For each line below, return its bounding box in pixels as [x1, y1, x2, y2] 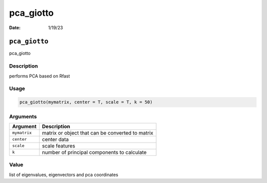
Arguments [9, 113, 37, 120]
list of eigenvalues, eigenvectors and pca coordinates [9, 172, 119, 178]
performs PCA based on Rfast [9, 73, 70, 79]
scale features [42, 142, 75, 149]
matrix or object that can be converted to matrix [42, 129, 153, 136]
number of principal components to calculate [42, 148, 147, 155]
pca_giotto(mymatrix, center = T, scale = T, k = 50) [19, 99, 153, 105]
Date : [9, 25, 21, 31]
